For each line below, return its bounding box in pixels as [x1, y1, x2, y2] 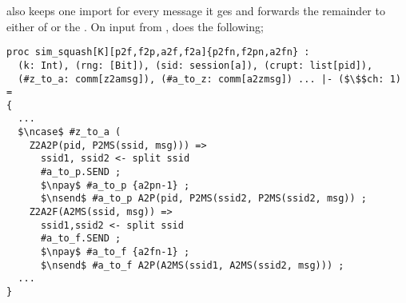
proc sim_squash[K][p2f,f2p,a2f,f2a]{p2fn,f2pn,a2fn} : [6, 46, 310, 58]
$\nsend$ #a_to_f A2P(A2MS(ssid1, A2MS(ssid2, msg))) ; [40, 259, 344, 271]
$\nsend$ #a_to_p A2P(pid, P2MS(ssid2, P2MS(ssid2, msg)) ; [40, 193, 368, 205]
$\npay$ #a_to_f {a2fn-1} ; [40, 246, 190, 258]
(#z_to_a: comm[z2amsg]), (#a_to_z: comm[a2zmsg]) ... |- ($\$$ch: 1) [18, 73, 401, 85]
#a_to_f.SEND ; [40, 233, 121, 245]
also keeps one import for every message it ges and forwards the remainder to [6, 2, 385, 18]
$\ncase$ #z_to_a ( [18, 126, 121, 138]
